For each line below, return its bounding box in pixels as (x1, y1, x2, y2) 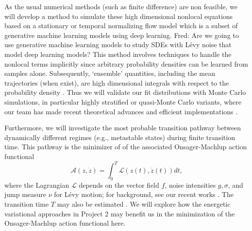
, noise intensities (165, 179, 216, 190)
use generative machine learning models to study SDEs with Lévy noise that (4, 39, 232, 50)
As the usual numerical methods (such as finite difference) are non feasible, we (4, 1, 238, 11)
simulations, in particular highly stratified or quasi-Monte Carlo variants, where (4, 96, 241, 107)
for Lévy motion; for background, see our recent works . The (54, 189, 234, 199)
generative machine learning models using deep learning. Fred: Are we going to (4, 30, 239, 40)
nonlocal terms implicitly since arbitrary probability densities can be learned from (4, 58, 248, 69)
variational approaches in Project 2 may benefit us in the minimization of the (4, 208, 235, 218)
